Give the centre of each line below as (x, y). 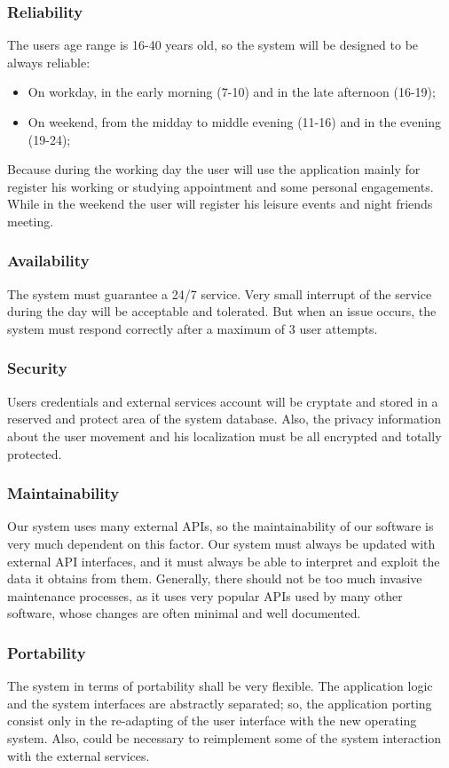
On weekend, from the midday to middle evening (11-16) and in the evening (234, 122)
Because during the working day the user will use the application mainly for (214, 169)
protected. (35, 453)
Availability (48, 261)
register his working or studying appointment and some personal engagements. (221, 186)
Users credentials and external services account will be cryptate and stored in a (223, 401)
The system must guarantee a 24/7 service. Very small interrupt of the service (220, 293)
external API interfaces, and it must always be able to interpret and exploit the (224, 561)
